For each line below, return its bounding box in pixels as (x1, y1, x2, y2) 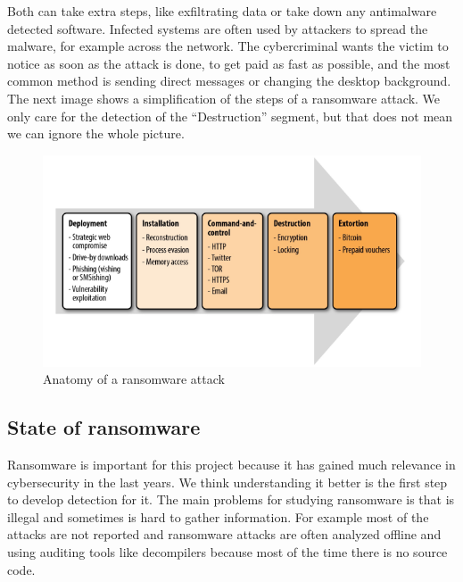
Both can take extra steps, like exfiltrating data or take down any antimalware (7, 2, 437, 20)
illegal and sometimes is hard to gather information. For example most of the (7, 507, 429, 526)
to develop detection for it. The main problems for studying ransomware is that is (7, 490, 455, 509)
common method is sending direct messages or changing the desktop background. (7, 71, 451, 90)
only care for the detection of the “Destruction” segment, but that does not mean (7, 106, 453, 125)
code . (7, 560, 36, 578)
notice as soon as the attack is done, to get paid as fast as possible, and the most (7, 54, 451, 72)
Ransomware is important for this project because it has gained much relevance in (7, 454, 456, 473)
